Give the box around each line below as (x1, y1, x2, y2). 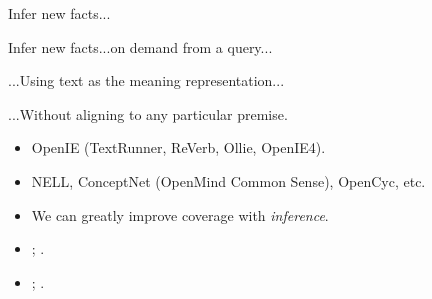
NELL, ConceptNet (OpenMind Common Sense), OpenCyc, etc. (31, 170, 426, 191)
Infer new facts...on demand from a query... (8, 36, 273, 57)
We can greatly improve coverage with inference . (31, 204, 329, 225)
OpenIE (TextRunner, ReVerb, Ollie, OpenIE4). (31, 137, 326, 158)
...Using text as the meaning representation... (8, 70, 285, 91)
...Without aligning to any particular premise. (8, 103, 288, 124)
